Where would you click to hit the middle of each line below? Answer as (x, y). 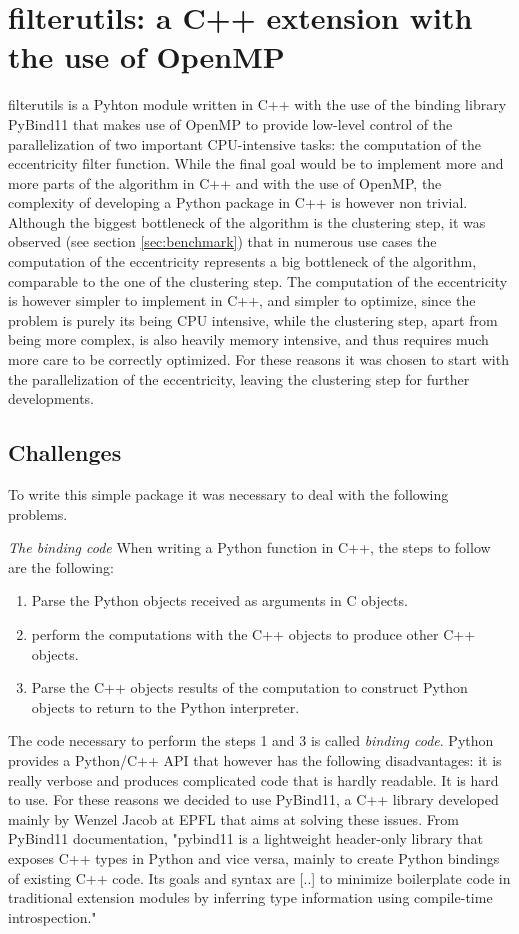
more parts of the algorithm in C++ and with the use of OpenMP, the (225, 182)
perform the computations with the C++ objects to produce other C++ (253, 633)
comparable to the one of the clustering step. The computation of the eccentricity (258, 280)
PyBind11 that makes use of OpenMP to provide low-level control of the (230, 123)
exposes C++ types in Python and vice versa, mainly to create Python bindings (254, 857)
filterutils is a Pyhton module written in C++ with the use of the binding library (257, 104)
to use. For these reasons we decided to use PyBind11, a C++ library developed (253, 799)
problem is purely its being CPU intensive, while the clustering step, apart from (253, 319)
